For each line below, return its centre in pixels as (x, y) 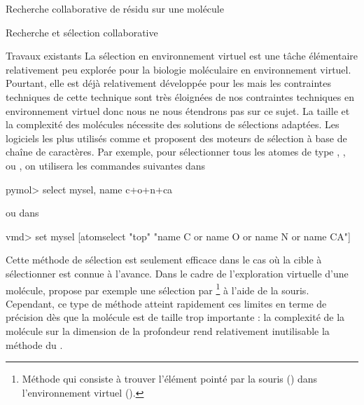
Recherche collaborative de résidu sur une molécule (115, 8)
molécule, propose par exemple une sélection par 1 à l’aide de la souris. (157, 289)
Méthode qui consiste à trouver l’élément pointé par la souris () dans (170, 379)
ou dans (22, 213)
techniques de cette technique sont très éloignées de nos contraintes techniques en (180, 96)
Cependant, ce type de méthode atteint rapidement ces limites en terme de (166, 303)
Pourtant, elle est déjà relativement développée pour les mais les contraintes (169, 83)
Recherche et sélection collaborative (82, 32)
